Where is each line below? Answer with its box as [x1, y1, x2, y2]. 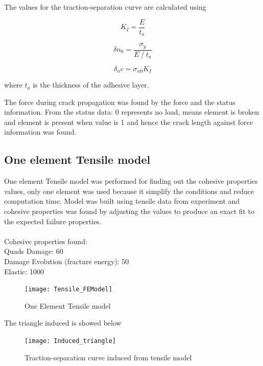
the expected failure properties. [4, 216, 102, 226]
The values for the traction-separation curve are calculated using [4, 2, 206, 12]
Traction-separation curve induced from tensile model [25, 352, 192, 362]
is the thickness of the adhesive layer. [33, 79, 149, 90]
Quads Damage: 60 [4, 246, 63, 256]
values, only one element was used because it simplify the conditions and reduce [4, 185, 254, 196]
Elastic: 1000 [4, 266, 44, 276]
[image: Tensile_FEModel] [25, 286, 112, 293]
